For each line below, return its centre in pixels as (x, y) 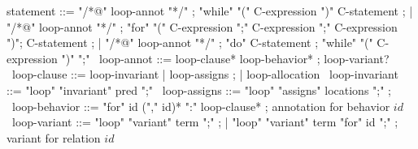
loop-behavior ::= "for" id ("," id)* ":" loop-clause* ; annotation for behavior (201, 106)
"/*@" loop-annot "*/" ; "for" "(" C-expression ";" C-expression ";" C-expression (202, 26)
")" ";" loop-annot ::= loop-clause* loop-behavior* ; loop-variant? (225, 58)
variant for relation (54, 137)
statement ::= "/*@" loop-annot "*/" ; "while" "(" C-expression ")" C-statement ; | (210, 11)
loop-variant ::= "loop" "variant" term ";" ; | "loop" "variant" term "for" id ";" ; (205, 122)
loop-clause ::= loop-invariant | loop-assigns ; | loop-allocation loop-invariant (205, 74)
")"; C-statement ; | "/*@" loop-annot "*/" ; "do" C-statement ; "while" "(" (190, 43)
